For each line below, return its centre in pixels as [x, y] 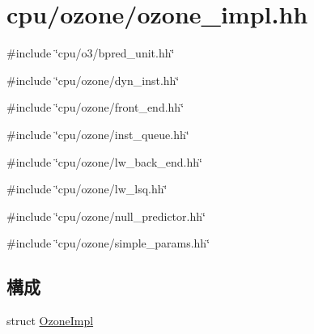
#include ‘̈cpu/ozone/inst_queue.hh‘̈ [98, 134]
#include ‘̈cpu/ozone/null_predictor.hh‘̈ [106, 216]
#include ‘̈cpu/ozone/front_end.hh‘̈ [95, 107]
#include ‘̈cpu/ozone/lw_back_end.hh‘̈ [104, 161]
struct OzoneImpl [50, 321]
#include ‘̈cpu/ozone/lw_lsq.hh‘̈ [87, 189]
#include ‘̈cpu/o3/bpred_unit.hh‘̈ [91, 53]
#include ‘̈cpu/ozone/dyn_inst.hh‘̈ [93, 80]
